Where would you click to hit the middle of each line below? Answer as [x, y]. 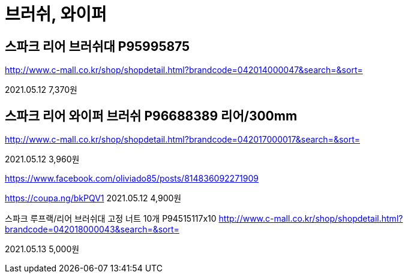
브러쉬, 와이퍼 [56, 14]
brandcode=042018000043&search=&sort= [92, 229]
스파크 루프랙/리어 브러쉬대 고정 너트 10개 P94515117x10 [111, 219]
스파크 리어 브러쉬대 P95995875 [97, 46]
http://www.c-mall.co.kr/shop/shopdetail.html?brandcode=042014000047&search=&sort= [184, 70]
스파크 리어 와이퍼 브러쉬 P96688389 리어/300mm [151, 116]
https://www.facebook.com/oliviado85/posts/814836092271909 [132, 179]
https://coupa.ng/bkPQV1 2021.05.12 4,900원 [93, 198]
